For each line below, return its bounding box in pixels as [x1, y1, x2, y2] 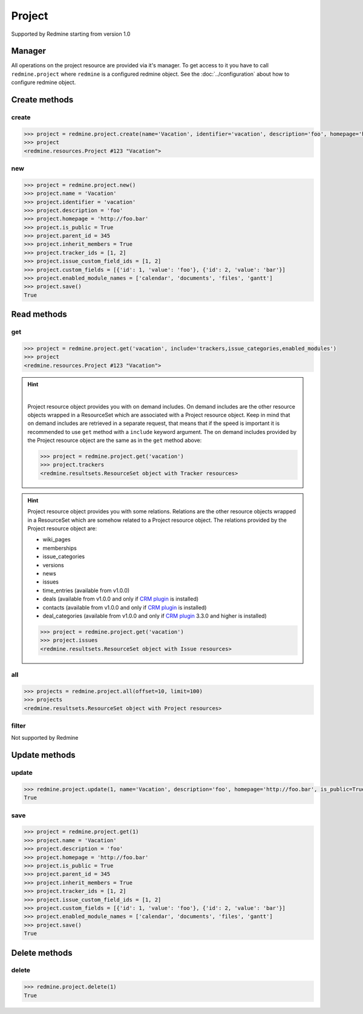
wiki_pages [42, 536, 71, 543]
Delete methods [11, 947, 73, 958]
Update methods [11, 750, 76, 760]
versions [42, 561, 64, 568]
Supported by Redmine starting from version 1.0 [11, 30, 131, 38]
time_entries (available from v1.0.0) [42, 587, 130, 594]
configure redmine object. [11, 79, 76, 86]
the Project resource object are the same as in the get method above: [27, 436, 202, 444]
